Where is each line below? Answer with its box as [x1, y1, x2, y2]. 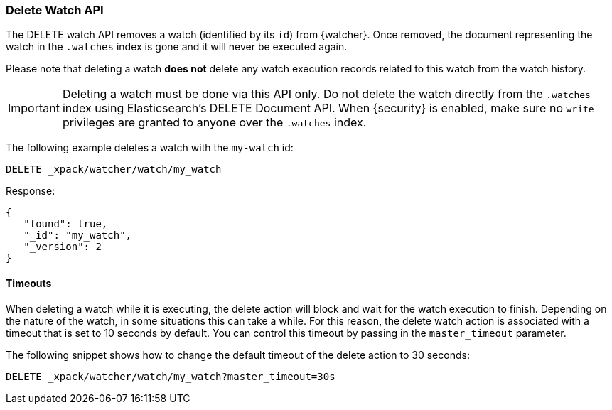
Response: [6, 185, 55, 198]
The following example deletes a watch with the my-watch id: [6, 141, 294, 154]
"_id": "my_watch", [23, 230, 132, 242]
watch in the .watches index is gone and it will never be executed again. [6, 41, 348, 53]
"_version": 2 [23, 241, 102, 253]
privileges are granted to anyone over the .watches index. [62, 115, 367, 130]
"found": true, [23, 218, 108, 230]
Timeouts [6, 276, 52, 289]
